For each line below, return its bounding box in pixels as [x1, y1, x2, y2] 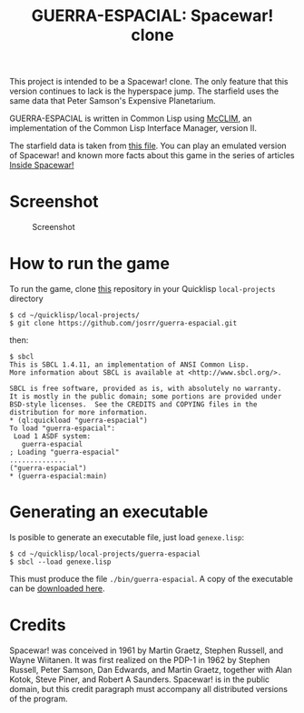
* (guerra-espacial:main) [9, 472, 107, 481]
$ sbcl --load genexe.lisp [9, 557, 112, 567]
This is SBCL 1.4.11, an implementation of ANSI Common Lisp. [9, 360, 250, 369]
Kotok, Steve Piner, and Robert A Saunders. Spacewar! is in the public [9, 674, 270, 685]
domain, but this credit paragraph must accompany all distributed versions [9, 683, 289, 694]
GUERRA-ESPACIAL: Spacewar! [31, 5, 274, 26]
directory [9, 293, 44, 305]
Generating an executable [9, 502, 209, 523]
